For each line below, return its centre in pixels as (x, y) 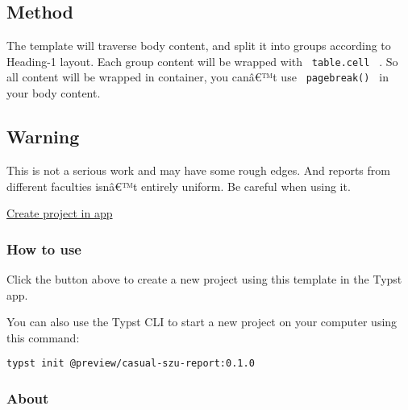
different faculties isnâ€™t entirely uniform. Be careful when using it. (179, 186)
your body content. (54, 93)
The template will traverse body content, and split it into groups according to (199, 46)
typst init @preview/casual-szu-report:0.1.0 (131, 364)
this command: (43, 337)
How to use (44, 248)
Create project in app (60, 213)
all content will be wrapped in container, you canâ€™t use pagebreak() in (198, 77)
